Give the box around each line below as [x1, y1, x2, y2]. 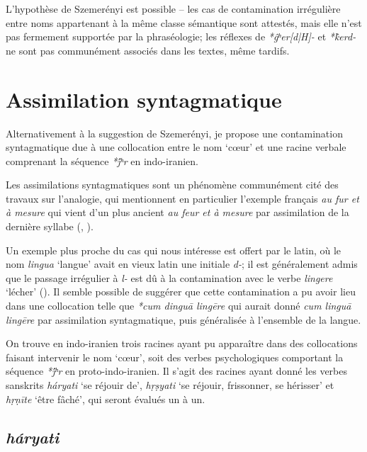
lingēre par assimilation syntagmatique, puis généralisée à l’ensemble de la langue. [6, 312, 361, 327]
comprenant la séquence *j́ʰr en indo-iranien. [6, 153, 198, 168]
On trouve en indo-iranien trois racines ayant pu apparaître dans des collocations [6, 336, 358, 351]
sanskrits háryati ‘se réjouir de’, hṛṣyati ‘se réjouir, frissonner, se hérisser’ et [6, 378, 334, 392]
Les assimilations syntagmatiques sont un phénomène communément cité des [6, 177, 339, 192]
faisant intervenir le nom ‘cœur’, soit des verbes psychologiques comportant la [6, 349, 344, 364]
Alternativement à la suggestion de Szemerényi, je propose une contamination [6, 125, 343, 140]
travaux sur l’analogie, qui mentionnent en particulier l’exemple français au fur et [6, 191, 359, 205]
